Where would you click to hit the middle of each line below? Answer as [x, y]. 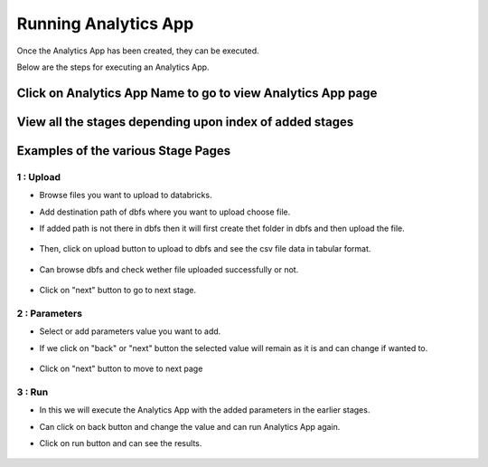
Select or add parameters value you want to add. [130, 331]
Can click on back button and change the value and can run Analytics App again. [190, 426]
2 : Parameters [50, 313]
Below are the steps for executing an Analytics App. [113, 67]
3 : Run [33, 392]
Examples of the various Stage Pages [124, 151]
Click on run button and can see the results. [121, 443]
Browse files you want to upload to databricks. [126, 195]
